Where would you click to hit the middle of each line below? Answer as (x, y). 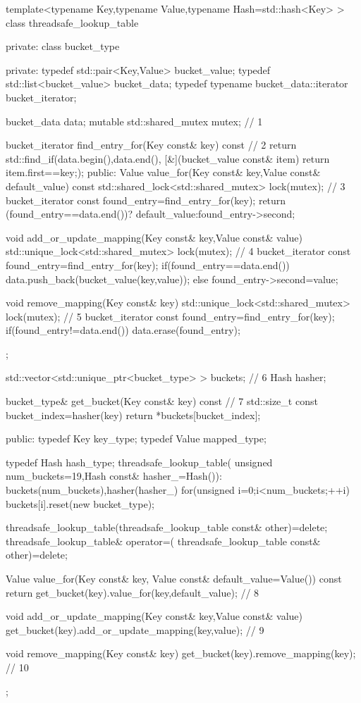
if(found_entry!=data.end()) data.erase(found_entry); (123, 330)
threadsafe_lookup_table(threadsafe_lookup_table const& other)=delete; (167, 527)
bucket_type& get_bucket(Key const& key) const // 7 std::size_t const (162, 401)
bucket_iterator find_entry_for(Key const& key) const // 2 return (151, 145)
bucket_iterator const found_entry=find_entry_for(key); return (146, 200)
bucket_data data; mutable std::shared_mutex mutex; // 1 (134, 121)
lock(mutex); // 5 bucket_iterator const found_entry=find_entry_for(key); (170, 316)
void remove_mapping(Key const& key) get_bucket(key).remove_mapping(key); (181, 653)
